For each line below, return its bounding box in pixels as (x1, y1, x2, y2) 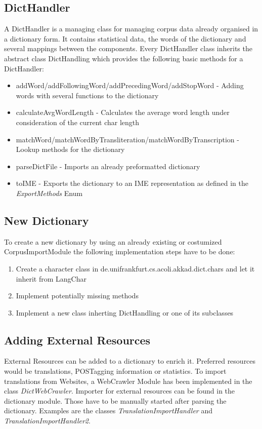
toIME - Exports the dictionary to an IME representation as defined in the (16, 178, 248, 188)
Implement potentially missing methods (16, 290, 139, 301)
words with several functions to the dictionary (16, 90, 159, 100)
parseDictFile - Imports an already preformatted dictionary (16, 161, 200, 171)
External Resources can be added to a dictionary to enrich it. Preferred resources (4, 356, 256, 366)
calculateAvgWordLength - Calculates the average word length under (16, 107, 230, 118)
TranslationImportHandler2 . (4, 415, 91, 426)
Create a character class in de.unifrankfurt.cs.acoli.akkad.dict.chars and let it (16, 263, 255, 274)
